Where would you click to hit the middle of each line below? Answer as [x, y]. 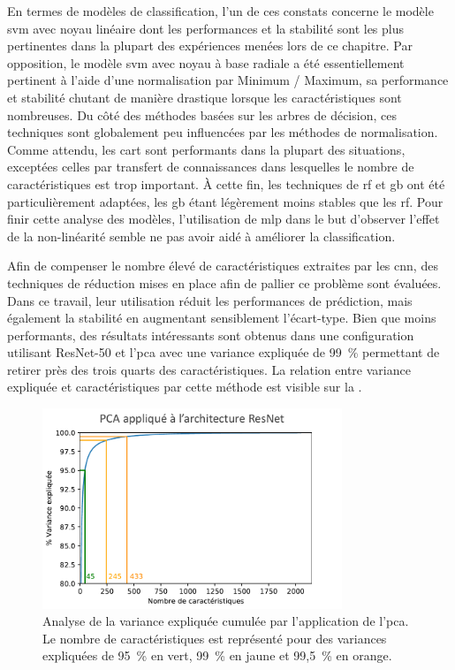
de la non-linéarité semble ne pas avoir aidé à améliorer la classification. [201, 236]
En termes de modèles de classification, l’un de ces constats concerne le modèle [220, 11]
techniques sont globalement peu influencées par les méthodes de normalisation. [223, 132]
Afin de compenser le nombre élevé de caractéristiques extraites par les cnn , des [223, 266]
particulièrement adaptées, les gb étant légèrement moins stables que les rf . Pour [225, 201]
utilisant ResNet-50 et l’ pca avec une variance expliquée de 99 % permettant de [224, 352]
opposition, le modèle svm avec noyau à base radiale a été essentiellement [206, 62]
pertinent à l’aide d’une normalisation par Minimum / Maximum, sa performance [228, 80]
